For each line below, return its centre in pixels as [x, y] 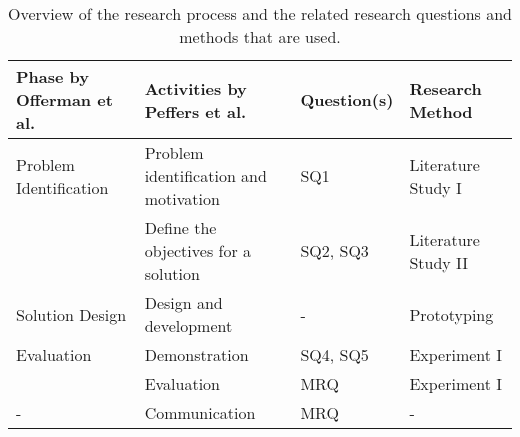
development [188, 325]
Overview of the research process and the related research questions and [260, 13]
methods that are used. [260, 36]
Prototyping [451, 314]
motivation [182, 198]
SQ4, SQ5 [334, 354]
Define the [180, 227]
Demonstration [196, 354]
